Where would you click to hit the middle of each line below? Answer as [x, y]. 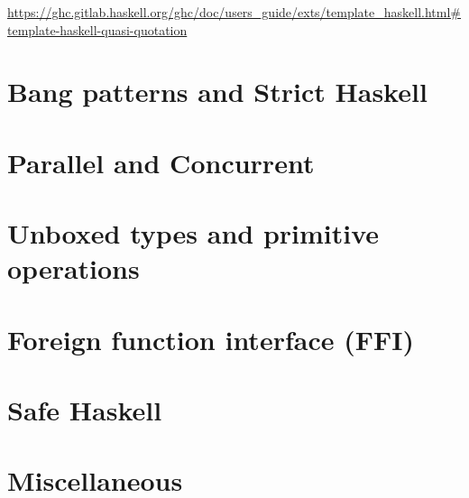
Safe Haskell [85, 410]
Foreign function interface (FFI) [211, 339]
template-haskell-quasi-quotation [97, 29]
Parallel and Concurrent [161, 162]
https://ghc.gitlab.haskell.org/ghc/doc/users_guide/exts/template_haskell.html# [234, 12]
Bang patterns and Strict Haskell [217, 92]
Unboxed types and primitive [193, 233]
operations [74, 268]
